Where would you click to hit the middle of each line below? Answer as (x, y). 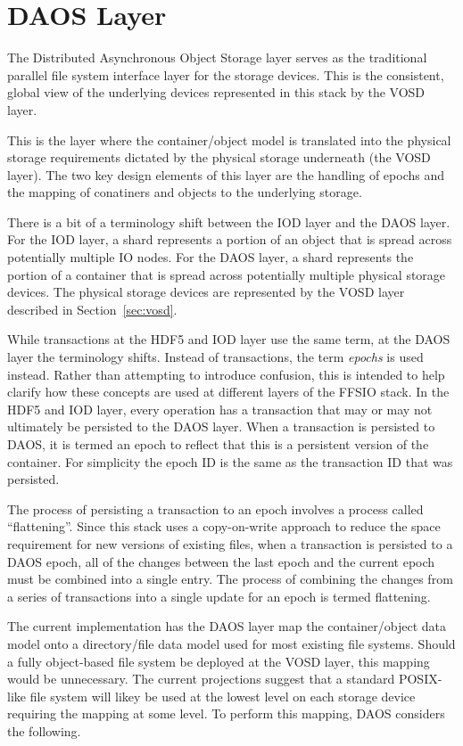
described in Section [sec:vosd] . (92, 309)
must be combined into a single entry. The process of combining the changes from (230, 579)
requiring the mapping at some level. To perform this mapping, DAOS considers (226, 713)
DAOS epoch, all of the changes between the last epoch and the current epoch (221, 561)
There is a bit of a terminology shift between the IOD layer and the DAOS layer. (229, 221)
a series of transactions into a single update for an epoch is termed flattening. (219, 596)
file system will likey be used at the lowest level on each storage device (223, 696)
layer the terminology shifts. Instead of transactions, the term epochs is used (215, 357)
